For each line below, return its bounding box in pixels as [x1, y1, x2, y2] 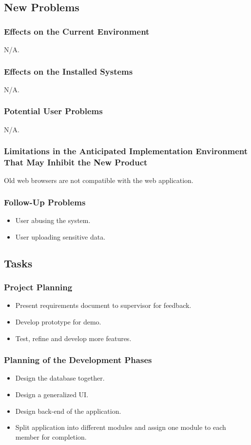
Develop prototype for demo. [15, 316, 101, 326]
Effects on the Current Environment [4, 25, 150, 37]
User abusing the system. [15, 215, 91, 225]
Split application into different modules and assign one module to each [15, 422, 226, 432]
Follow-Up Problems [4, 196, 86, 208]
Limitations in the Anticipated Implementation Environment [4, 145, 248, 157]
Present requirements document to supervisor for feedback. [15, 300, 192, 310]
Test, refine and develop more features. [15, 333, 132, 343]
